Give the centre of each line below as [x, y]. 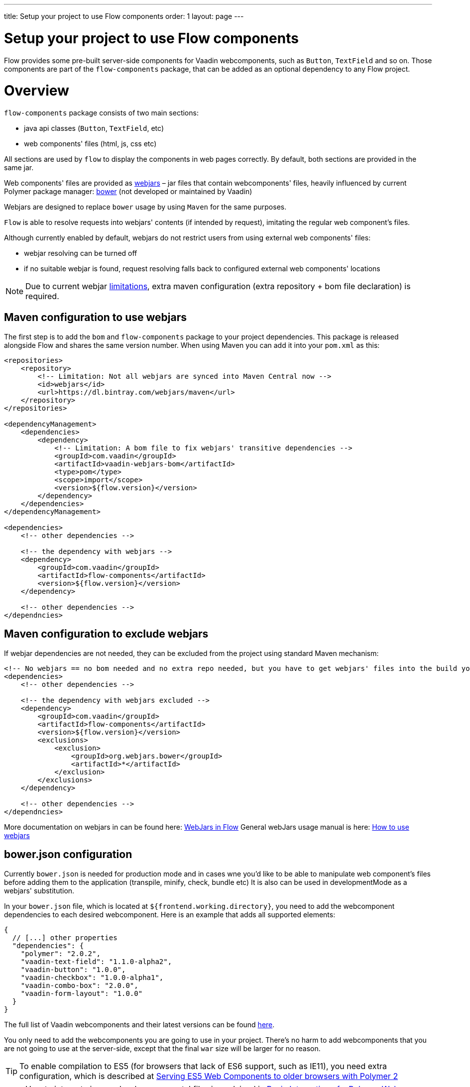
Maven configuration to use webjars [95, 318]
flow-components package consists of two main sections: [101, 113]
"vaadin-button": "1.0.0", [73, 969]
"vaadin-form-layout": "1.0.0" [82, 993]
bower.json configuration [68, 855]
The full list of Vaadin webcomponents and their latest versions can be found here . [139, 1024]
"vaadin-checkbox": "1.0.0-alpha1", [92, 977]
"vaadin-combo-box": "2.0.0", [79, 985]
